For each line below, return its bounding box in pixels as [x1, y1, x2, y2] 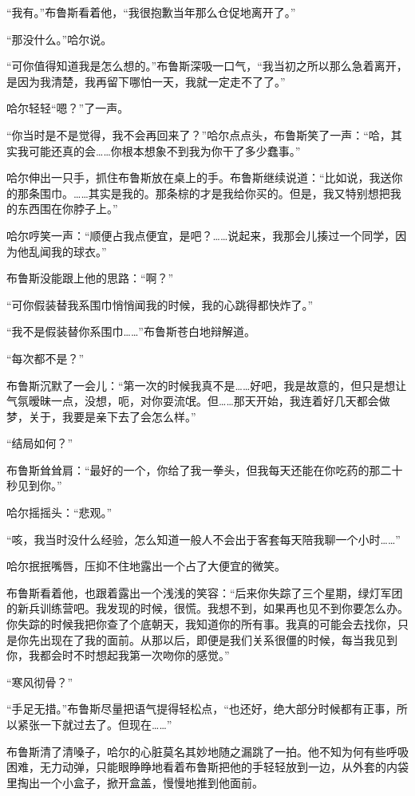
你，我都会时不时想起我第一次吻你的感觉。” [6, 647, 230, 664]
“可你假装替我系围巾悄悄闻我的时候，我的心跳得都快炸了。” [6, 296, 314, 313]
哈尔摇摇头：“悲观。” [6, 504, 113, 521]
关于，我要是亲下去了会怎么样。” [28, 408, 196, 424]
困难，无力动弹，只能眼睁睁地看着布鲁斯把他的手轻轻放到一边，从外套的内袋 [6, 759, 409, 775]
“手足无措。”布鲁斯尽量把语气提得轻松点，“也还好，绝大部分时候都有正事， [6, 700, 397, 717]
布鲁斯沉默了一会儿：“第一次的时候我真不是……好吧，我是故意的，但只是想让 [6, 376, 407, 393]
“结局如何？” [6, 435, 73, 451]
